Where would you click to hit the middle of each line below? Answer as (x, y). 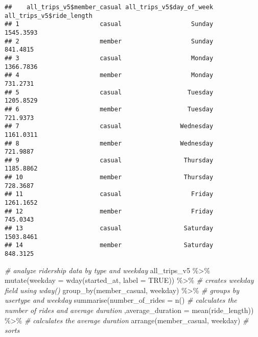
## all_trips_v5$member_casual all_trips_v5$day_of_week (109, 7)
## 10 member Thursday (109, 177)
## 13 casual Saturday (109, 228)
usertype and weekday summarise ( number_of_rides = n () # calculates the (121, 300)
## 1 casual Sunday (109, 24)
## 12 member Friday (109, 211)
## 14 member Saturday (109, 245)
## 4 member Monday (109, 75)
